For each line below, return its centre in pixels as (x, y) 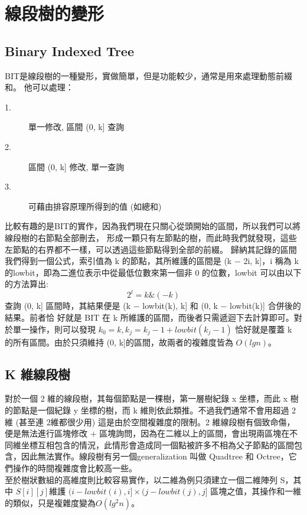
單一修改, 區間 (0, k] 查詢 (76, 127)
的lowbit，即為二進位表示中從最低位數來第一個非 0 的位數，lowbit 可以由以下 (153, 272)
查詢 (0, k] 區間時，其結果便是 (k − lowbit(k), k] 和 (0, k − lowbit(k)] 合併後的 (153, 306)
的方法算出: (27, 284)
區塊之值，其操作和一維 (256, 491)
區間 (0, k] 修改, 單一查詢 (76, 166)
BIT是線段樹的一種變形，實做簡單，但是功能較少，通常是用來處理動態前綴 (149, 75)
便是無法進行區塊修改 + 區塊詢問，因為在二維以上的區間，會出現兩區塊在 (147, 433)
